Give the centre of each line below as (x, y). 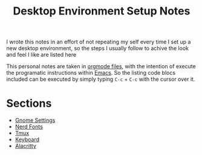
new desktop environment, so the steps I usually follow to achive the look (98, 48)
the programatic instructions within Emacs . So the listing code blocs (91, 73)
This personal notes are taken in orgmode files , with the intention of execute (101, 66)
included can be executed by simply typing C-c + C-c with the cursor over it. (101, 79)
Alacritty (25, 146)
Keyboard (27, 139)
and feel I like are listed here (41, 55)
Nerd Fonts (29, 127)
